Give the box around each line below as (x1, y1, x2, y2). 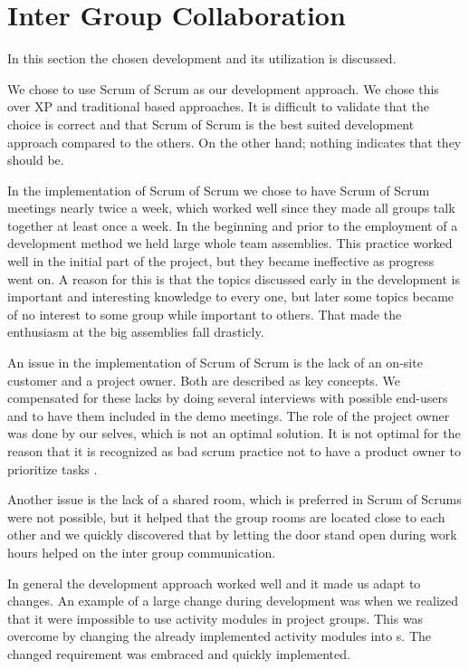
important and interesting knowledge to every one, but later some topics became (7, 287, 455, 306)
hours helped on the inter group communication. (7, 542, 276, 561)
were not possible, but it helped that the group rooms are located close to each (7, 507, 445, 526)
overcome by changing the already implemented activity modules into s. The (7, 626, 432, 645)
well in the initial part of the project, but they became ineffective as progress (7, 252, 435, 271)
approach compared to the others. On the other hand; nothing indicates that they (7, 132, 462, 151)
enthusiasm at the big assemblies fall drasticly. (7, 322, 264, 341)
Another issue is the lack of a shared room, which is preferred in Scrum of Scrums (7, 490, 462, 509)
